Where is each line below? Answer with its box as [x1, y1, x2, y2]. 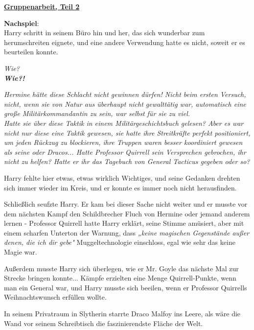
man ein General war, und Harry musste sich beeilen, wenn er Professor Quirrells [4, 282, 247, 292]
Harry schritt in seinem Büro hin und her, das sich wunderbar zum [4, 27, 205, 38]
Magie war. [4, 247, 37, 257]
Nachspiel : [4, 18, 39, 28]
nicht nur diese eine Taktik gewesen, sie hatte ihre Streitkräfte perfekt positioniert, [4, 127, 251, 138]
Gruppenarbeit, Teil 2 [4, 1, 80, 11]
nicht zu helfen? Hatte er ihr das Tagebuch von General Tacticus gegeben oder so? [4, 156, 250, 166]
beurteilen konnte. [4, 47, 58, 57]
